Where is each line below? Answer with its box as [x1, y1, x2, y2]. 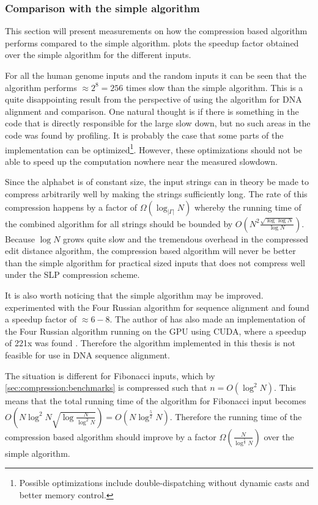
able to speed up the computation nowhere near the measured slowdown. [5, 154, 278, 167]
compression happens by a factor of [5, 200, 138, 213]
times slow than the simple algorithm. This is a [125, 81, 303, 93]
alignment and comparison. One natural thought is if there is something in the [5, 104, 299, 117]
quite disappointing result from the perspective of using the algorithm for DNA [5, 93, 302, 106]
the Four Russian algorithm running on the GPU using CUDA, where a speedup [5, 324, 306, 337]
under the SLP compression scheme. [5, 268, 140, 281]
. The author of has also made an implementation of [109, 313, 306, 325]
